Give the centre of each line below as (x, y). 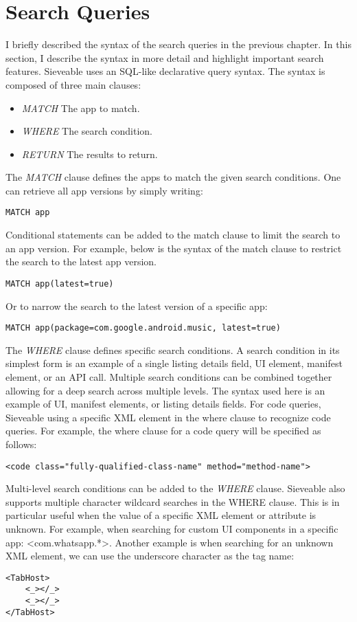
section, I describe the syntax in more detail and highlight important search (165, 57)
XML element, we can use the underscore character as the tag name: (150, 556)
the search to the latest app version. (81, 262)
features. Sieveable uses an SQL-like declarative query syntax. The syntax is (165, 71)
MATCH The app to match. (81, 108)
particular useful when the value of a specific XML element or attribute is (161, 515)
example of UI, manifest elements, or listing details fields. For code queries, (163, 404)
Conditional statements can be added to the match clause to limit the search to (173, 235)
